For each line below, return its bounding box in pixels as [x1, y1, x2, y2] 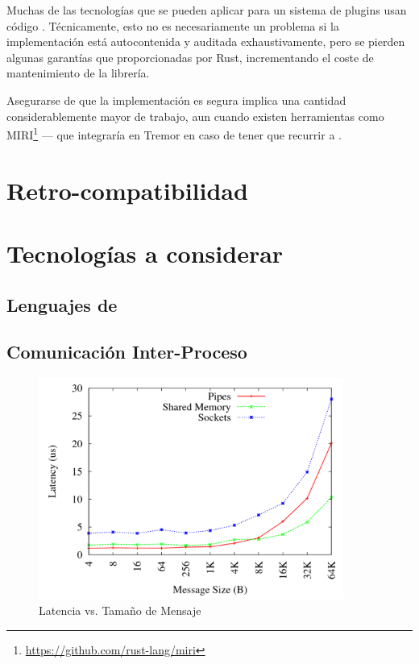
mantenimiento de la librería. [6, 64, 150, 81]
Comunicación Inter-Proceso [6, 339, 247, 364]
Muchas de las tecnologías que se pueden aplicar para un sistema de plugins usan [6, 2, 407, 18]
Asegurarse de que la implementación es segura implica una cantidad [6, 91, 346, 108]
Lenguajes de [6, 292, 118, 317]
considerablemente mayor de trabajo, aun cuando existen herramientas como [6, 107, 384, 124]
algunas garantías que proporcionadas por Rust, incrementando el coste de [6, 48, 374, 65]
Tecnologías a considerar [6, 236, 284, 269]
